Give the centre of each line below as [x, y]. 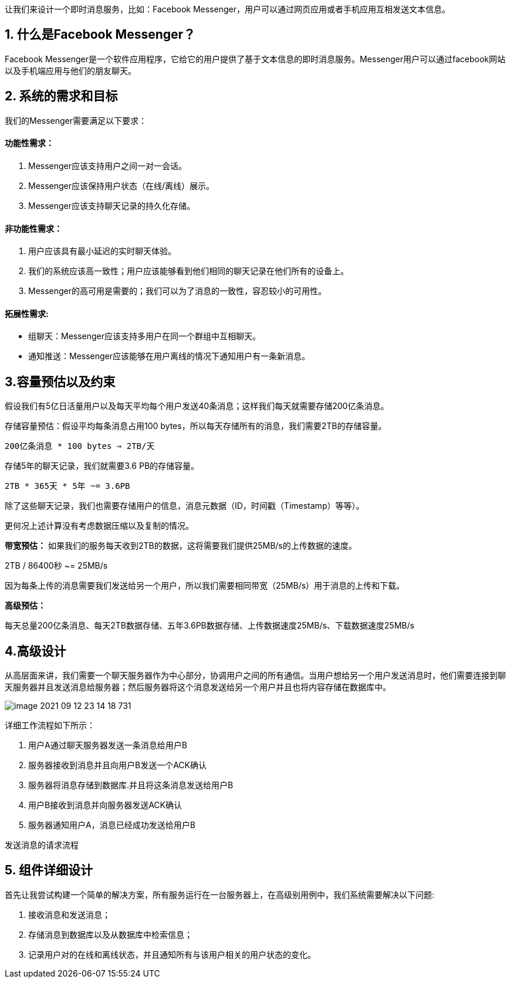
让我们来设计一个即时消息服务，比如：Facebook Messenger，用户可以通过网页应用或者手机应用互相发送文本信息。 [227, 9]
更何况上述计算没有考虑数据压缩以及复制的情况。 [99, 526]
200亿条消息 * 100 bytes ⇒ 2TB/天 [80, 446]
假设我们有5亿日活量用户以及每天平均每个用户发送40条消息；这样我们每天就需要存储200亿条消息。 [197, 406]
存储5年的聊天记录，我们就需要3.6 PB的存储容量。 [102, 466]
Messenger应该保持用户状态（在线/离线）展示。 [121, 185]
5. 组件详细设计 [49, 870]
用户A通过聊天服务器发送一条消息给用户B [108, 745]
